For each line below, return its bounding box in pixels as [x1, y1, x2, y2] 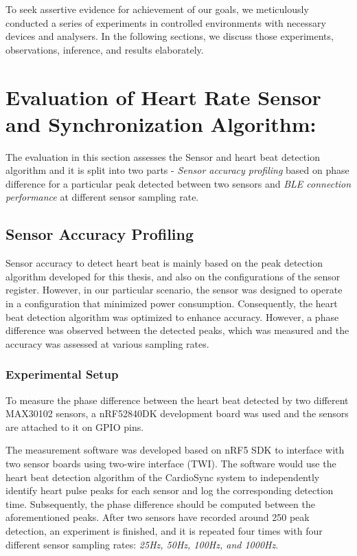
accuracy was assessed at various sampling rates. [5, 336, 209, 351]
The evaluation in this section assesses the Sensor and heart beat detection [5, 149, 320, 164]
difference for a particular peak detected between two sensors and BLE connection [5, 176, 352, 190]
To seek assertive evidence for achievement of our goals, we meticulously [5, 2, 309, 16]
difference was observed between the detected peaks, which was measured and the [5, 323, 349, 337]
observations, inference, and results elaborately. [5, 42, 204, 56]
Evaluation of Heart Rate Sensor [5, 82, 321, 111]
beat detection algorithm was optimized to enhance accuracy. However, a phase [5, 309, 339, 324]
